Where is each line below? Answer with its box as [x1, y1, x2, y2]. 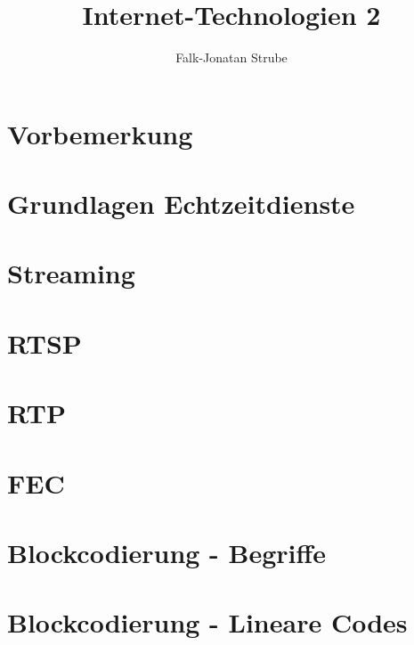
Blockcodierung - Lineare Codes [7, 604, 408, 641]
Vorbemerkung [7, 115, 193, 151]
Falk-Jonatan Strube [175, 48, 288, 67]
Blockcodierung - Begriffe [7, 534, 327, 570]
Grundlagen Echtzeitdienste [7, 185, 355, 222]
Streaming [7, 255, 135, 291]
